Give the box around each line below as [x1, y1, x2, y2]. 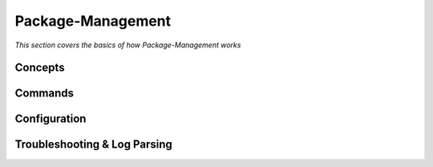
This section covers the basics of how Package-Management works [14, 40, 241, 50]
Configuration [14, 112, 87, 126]
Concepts [14, 61, 65, 75]
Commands [14, 87, 75, 100]
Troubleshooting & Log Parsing [14, 137, 172, 152]
